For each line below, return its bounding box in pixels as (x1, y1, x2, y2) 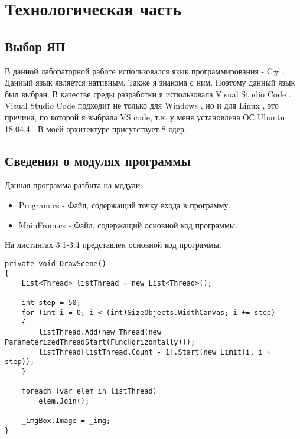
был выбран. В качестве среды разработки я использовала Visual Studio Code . (5, 87, 291, 100)
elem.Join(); (38, 397, 90, 405)
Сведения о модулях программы (5, 151, 191, 169)
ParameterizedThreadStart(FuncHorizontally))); (5, 338, 195, 346)
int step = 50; (21, 299, 81, 307)
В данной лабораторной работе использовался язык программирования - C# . (5, 64, 285, 77)
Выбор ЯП (5, 37, 66, 55)
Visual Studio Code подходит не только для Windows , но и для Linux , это (5, 99, 279, 112)
